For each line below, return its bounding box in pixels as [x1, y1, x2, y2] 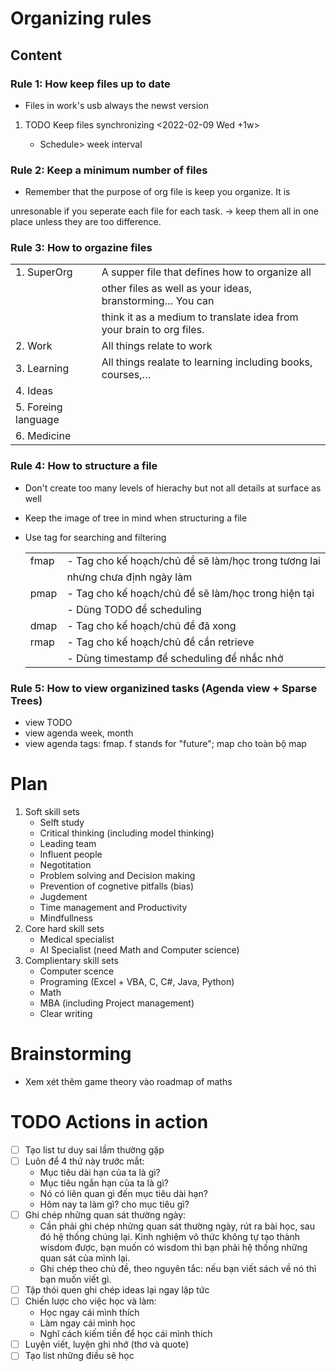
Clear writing [39, 1008, 93, 1019]
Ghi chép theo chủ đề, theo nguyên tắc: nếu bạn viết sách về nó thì [39, 1263, 317, 1275]
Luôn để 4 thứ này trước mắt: [24, 1155, 145, 1167]
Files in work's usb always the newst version [24, 99, 209, 111]
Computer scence [39, 965, 115, 977]
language [15, 413, 60, 427]
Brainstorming [10, 1043, 132, 1066]
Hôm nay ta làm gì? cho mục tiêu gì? [39, 1198, 190, 1210]
